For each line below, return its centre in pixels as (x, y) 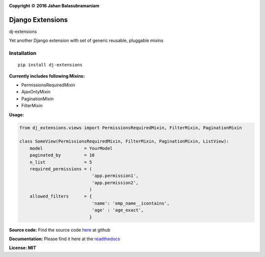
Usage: (17, 114)
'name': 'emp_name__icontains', (131, 203)
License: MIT (23, 248)
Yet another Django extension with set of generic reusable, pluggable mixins (86, 41)
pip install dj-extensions (50, 65)
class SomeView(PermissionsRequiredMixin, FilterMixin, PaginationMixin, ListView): (124, 142)
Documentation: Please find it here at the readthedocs (65, 239)
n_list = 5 (61, 162)
